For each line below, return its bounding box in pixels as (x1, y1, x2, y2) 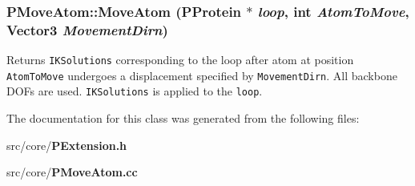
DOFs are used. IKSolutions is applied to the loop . (6, 83, 263, 99)
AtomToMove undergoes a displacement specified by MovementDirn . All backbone (6, 67, 397, 83)
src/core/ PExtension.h (6, 136, 127, 153)
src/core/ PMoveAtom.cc (6, 164, 138, 180)
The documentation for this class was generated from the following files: (6, 110, 360, 127)
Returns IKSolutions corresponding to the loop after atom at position (6, 51, 354, 68)
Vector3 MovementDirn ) (6, 19, 168, 39)
